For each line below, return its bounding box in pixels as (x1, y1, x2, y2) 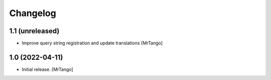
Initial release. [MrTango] (22, 66, 74, 72)
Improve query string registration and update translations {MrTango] (22, 40, 163, 46)
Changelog (9, 8, 56, 19)
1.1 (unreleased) (9, 27, 60, 35)
